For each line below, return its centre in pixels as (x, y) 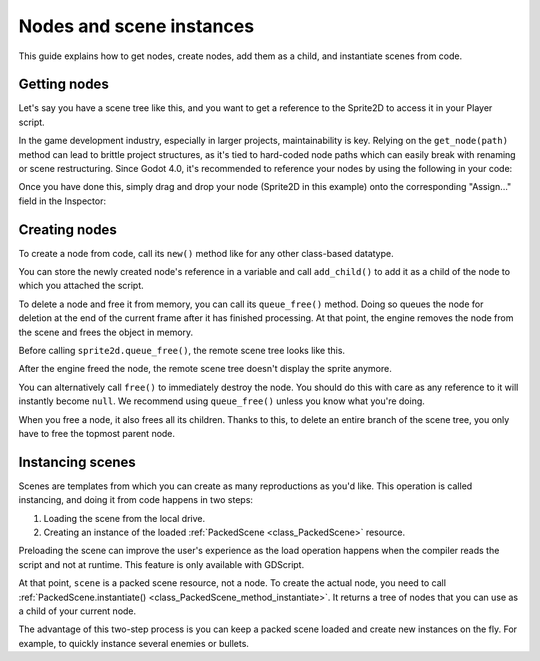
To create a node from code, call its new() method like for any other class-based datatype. (206, 253)
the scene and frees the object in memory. (106, 332)
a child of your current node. (77, 611)
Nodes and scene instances (136, 26)
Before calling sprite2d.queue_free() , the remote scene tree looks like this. (181, 351)
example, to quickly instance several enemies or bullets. (134, 643)
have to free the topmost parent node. (96, 433)
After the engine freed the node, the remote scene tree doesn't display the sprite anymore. (205, 369)
